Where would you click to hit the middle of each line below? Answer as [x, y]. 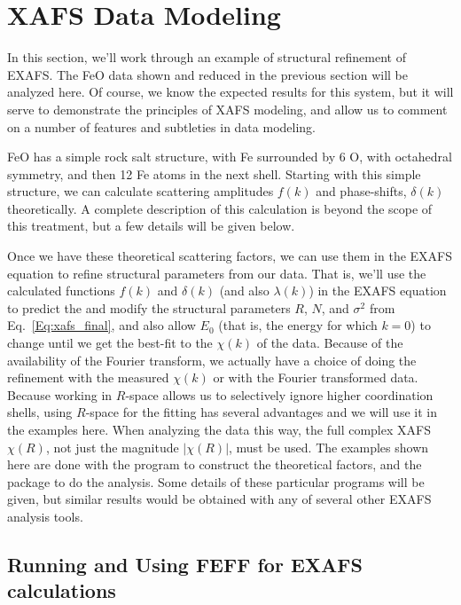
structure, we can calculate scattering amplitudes [141, 191]
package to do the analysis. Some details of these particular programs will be [216, 481]
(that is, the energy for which [298, 325]
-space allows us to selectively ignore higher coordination [279, 394]
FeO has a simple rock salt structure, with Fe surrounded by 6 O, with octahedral [230, 157]
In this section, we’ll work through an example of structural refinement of [207, 57]
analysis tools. [45, 516]
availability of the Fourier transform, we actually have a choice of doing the [212, 360]
